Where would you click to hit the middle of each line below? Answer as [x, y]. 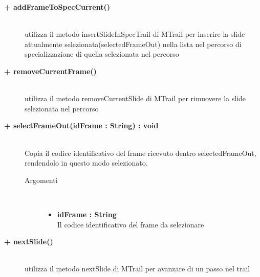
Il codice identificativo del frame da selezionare [131, 224]
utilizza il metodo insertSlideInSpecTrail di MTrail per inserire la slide [135, 34]
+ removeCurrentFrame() [50, 71]
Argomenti [41, 180]
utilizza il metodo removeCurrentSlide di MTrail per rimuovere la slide [135, 98]
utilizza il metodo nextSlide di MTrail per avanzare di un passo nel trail [137, 269]
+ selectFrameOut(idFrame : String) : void [81, 125]
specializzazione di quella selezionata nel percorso [102, 54]
